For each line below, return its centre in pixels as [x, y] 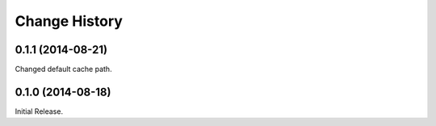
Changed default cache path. [63, 69]
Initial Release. [39, 111]
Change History [69, 21]
